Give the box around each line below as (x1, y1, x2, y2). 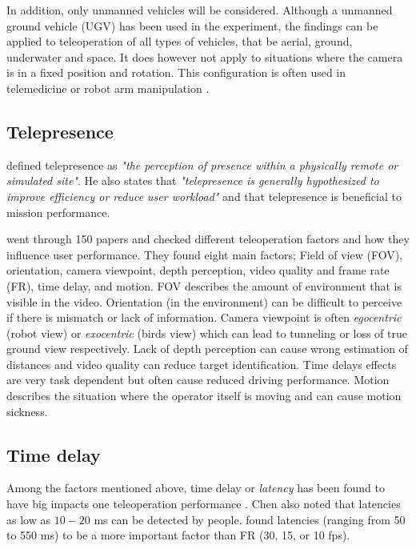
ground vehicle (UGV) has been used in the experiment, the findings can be (6, 17, 378, 34)
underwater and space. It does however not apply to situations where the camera (6, 48, 403, 65)
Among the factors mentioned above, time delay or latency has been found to (6, 479, 385, 496)
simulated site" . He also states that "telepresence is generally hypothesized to (6, 172, 379, 189)
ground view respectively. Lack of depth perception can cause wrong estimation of (6, 340, 408, 357)
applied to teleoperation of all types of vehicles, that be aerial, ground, (6, 33, 353, 50)
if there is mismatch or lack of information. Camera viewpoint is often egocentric (6, 309, 402, 326)
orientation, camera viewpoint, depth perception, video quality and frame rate (6, 262, 390, 279)
